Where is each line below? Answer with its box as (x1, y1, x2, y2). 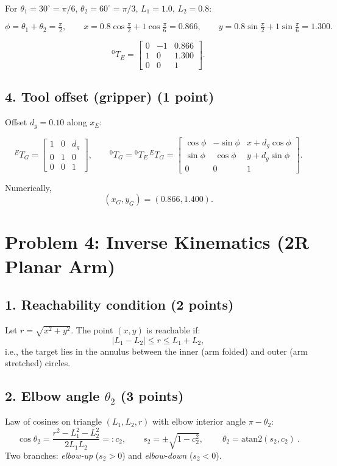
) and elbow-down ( (122, 448, 193, 461)
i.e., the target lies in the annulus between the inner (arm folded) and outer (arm (5, 344, 308, 357)
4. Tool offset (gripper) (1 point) (5, 87, 215, 106)
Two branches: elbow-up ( (5, 448, 99, 461)
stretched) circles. (5, 356, 71, 369)
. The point (71, 324, 113, 336)
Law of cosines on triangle (5, 415, 102, 428)
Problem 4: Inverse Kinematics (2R (5, 229, 310, 254)
